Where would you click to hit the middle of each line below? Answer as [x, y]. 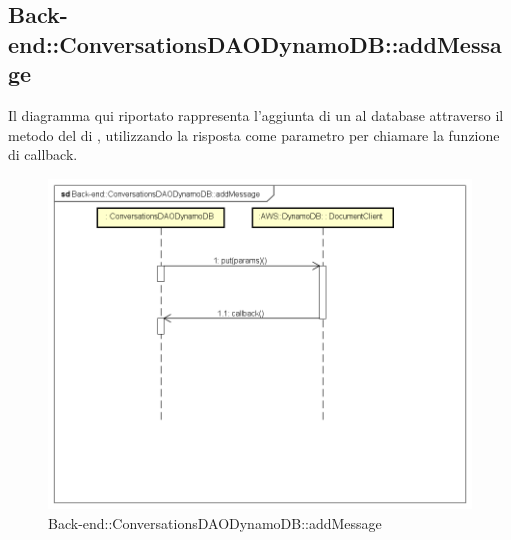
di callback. [43, 154]
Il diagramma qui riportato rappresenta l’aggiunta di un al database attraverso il [256, 114]
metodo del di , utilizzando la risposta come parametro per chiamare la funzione [254, 134]
